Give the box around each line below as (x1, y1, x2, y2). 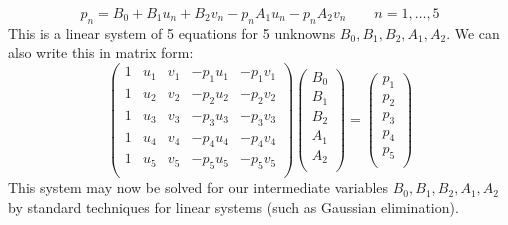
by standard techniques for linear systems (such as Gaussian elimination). (8, 196, 459, 217)
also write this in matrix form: (8, 42, 194, 63)
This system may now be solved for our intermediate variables (8, 177, 389, 198)
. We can (446, 22, 500, 43)
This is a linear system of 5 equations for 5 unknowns (8, 22, 336, 43)
